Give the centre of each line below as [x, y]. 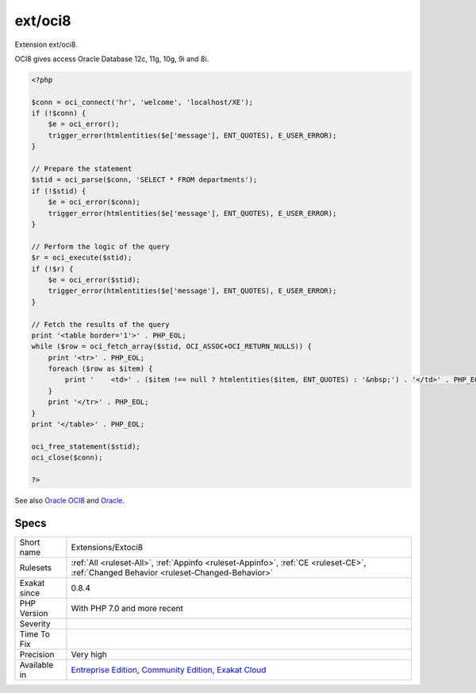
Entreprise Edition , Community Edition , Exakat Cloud [169, 669]
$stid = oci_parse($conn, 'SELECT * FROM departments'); [144, 180]
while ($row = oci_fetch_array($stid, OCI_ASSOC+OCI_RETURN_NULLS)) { [172, 346]
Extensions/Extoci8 [107, 547]
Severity [35, 623]
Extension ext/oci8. [46, 44]
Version [34, 613]
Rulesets [35, 568]
